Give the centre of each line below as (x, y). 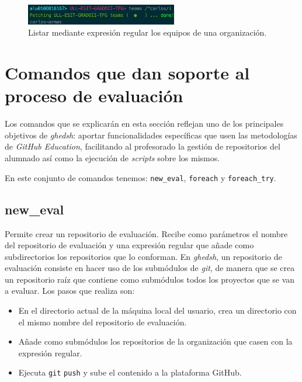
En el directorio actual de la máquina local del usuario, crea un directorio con (157, 310)
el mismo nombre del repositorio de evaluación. (103, 322)
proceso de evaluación (94, 95)
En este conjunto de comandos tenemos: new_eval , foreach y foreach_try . (140, 177)
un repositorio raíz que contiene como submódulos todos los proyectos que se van (150, 279)
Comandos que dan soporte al (127, 73)
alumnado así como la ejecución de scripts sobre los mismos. (112, 158)
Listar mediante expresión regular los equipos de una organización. (147, 32)
